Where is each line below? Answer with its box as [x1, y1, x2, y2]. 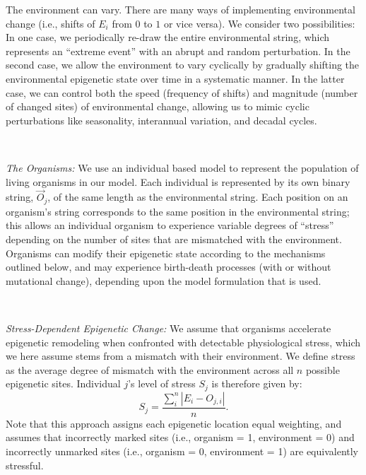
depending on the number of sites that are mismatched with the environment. [6, 231, 342, 246]
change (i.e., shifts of [6, 16, 95, 30]
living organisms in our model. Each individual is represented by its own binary [6, 174, 350, 189]
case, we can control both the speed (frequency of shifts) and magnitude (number [6, 85, 358, 100]
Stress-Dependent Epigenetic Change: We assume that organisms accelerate [6, 320, 331, 335]
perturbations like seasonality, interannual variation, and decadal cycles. [6, 112, 317, 127]
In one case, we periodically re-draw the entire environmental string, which [6, 30, 330, 45]
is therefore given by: [211, 376, 302, 391]
